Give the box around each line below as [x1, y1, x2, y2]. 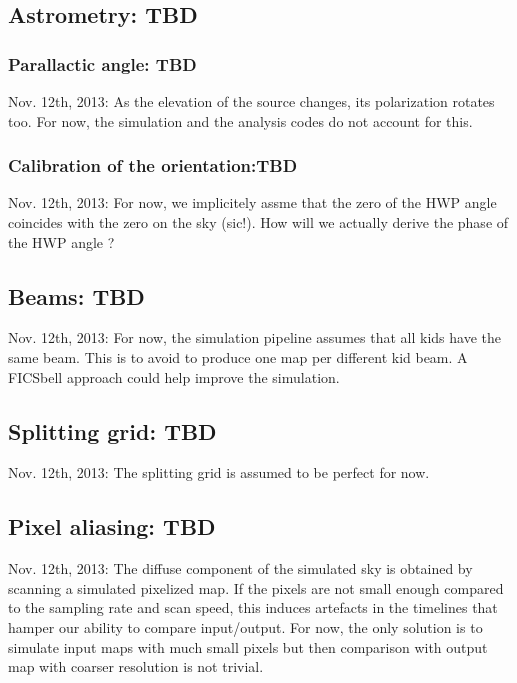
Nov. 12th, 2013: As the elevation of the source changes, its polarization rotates [8, 91, 495, 111]
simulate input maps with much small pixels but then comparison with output [8, 636, 488, 657]
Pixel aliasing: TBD [8, 511, 216, 542]
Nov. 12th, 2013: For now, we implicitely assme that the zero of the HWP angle [8, 192, 497, 213]
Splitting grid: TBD [8, 415, 217, 446]
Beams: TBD [8, 280, 145, 311]
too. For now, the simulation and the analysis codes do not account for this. [8, 110, 473, 131]
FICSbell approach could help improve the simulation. [8, 366, 340, 387]
